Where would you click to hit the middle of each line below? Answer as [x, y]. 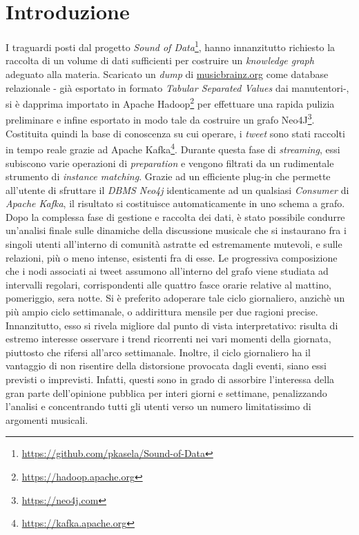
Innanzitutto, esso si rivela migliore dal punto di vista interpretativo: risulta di [172, 325]
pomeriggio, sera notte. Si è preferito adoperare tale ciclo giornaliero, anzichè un [175, 298]
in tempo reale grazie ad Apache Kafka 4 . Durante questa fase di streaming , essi [173, 148]
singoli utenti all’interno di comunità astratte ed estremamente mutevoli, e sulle [174, 244]
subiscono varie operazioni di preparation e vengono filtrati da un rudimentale [170, 163]
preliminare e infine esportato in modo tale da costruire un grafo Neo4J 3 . [160, 119]
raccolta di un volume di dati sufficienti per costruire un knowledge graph [160, 60]
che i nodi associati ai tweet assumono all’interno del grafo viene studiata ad [167, 271]
